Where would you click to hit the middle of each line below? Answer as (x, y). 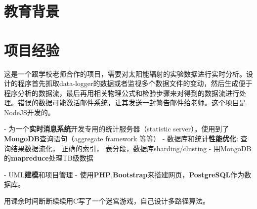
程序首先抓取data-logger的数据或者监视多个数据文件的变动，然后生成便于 (135, 83)
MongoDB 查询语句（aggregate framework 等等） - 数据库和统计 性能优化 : (121, 139)
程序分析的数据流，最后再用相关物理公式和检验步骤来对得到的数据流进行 (122, 93)
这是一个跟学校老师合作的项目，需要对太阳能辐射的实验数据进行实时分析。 (125, 73)
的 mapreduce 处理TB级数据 (49, 158)
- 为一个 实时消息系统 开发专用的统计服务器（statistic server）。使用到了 (117, 129)
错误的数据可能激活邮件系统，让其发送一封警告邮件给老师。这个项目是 (132, 103)
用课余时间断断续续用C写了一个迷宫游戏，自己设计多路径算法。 (107, 201)
